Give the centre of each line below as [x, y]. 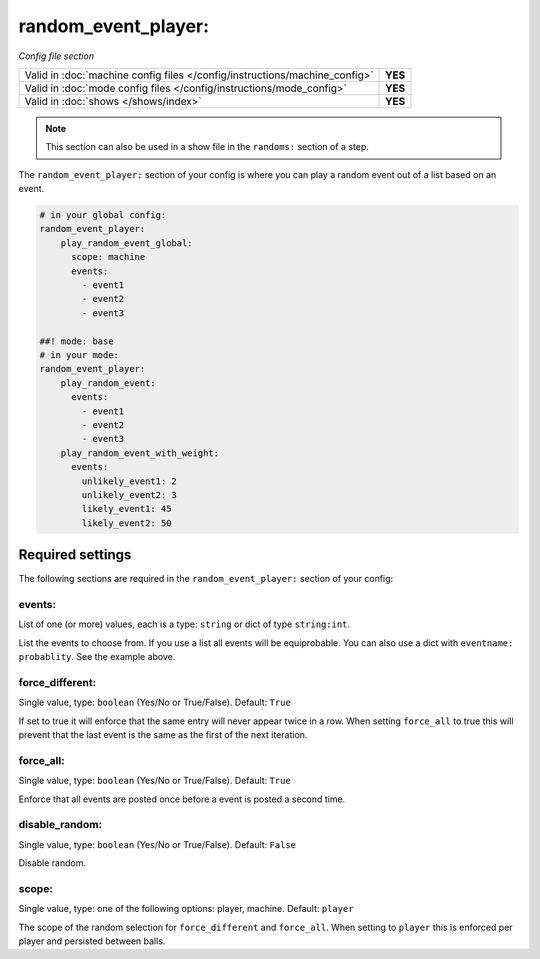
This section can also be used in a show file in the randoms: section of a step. [207, 147]
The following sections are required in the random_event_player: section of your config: [206, 579]
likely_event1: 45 [126, 509]
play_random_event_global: [127, 243]
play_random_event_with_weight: [140, 453]
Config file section [56, 56]
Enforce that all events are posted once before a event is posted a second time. [182, 799]
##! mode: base [76, 341]
